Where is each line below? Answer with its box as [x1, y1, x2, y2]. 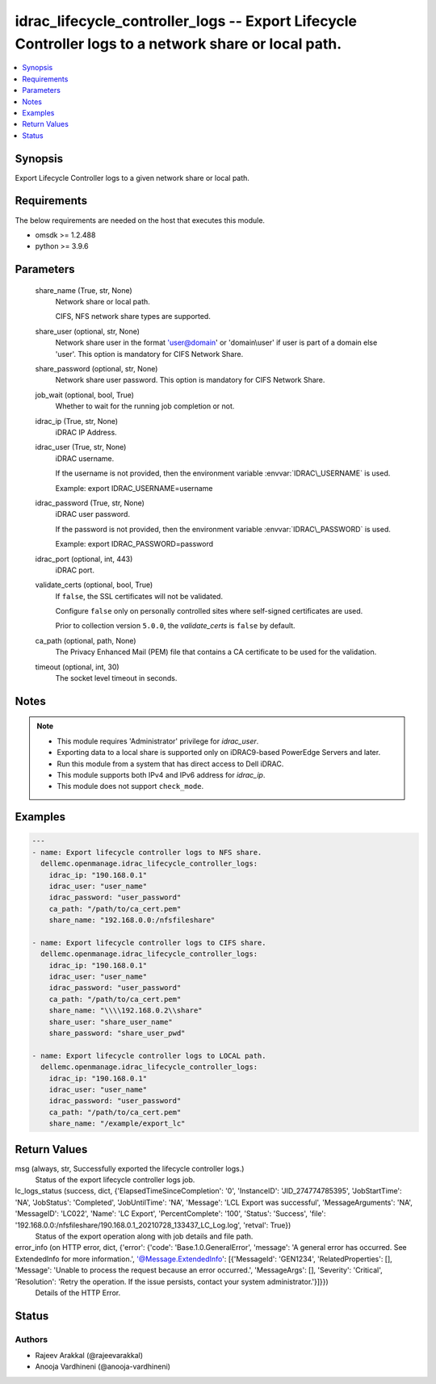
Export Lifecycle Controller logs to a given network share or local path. [15, 173, 250, 182]
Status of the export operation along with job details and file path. [35, 1231, 254, 1241]
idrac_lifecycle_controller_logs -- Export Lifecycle [15, 12, 358, 30]
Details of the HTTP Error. [35, 1288, 121, 1298]
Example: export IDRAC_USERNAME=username [55, 483, 213, 493]
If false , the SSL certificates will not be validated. [55, 591, 224, 601]
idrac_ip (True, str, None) [35, 416, 119, 426]
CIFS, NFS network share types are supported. [55, 312, 212, 321]
